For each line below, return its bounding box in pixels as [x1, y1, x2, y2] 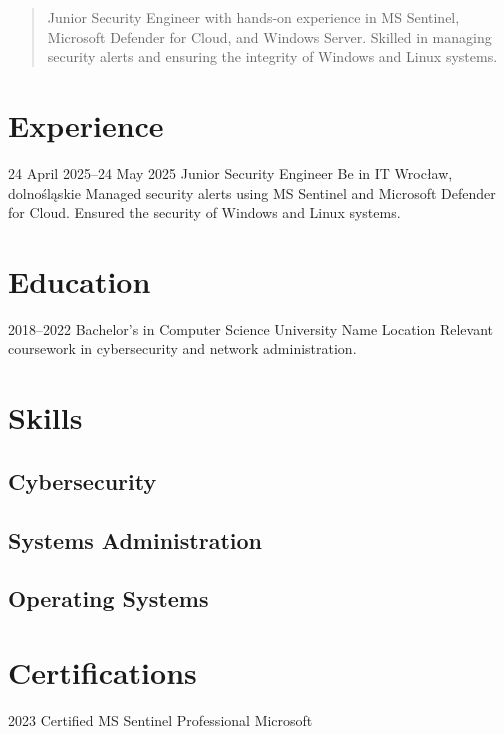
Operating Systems [8, 583, 209, 614]
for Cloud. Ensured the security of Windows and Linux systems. [8, 202, 401, 223]
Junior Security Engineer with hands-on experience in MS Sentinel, [47, 7, 460, 27]
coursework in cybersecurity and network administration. [8, 338, 357, 359]
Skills [8, 397, 83, 438]
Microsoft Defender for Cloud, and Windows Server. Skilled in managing [47, 26, 492, 47]
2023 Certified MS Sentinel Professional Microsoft [8, 709, 313, 730]
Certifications [8, 651, 197, 692]
